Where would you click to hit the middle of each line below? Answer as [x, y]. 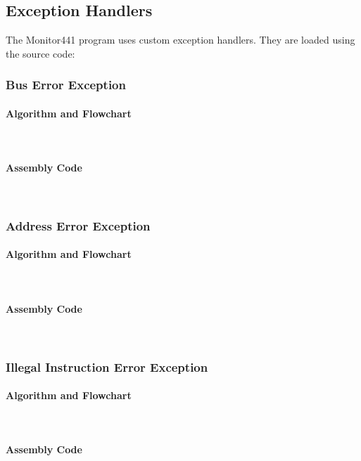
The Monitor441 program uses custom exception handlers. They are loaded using [180, 40]
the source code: [40, 53]
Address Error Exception [78, 225]
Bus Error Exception [66, 85]
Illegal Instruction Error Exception [107, 366]
